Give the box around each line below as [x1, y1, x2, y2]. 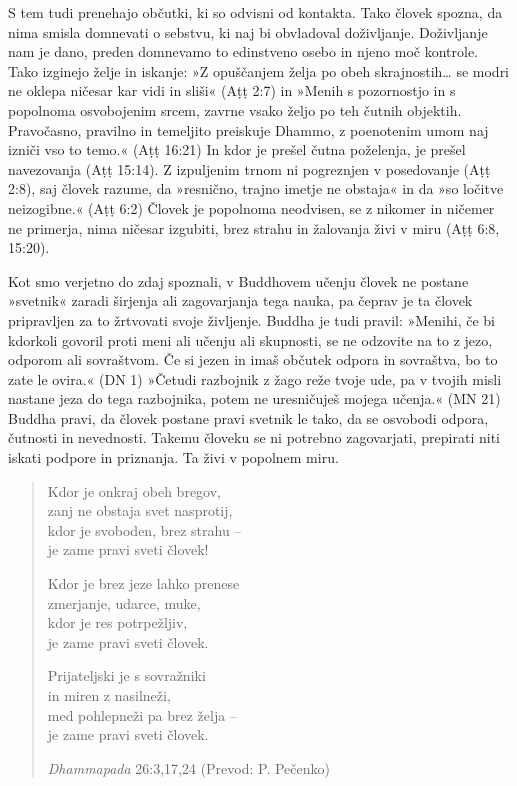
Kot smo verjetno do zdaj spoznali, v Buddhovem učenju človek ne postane [8, 270, 469, 291]
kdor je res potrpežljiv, [47, 612, 188, 633]
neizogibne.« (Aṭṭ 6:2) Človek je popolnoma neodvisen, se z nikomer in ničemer [8, 197, 495, 218]
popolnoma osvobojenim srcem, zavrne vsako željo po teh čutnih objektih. [8, 99, 462, 120]
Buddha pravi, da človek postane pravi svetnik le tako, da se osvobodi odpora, [8, 407, 489, 428]
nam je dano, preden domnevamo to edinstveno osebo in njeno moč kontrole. [8, 41, 479, 62]
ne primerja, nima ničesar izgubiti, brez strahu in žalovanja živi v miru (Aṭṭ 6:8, [8, 217, 500, 238]
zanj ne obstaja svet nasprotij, [47, 500, 233, 521]
